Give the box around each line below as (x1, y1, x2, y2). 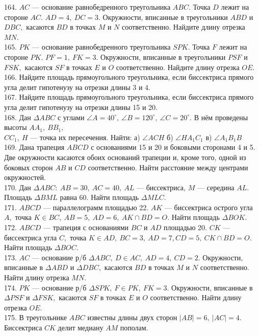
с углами (57, 111, 85, 122)
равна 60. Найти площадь (60, 192, 139, 203)
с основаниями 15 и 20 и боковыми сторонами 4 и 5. (91, 142, 255, 152)
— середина (197, 182, 235, 192)
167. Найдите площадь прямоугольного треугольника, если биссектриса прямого (4, 92, 254, 102)
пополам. (120, 322, 148, 332)
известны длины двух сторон (87, 312, 177, 323)
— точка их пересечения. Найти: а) (30, 131, 140, 142)
